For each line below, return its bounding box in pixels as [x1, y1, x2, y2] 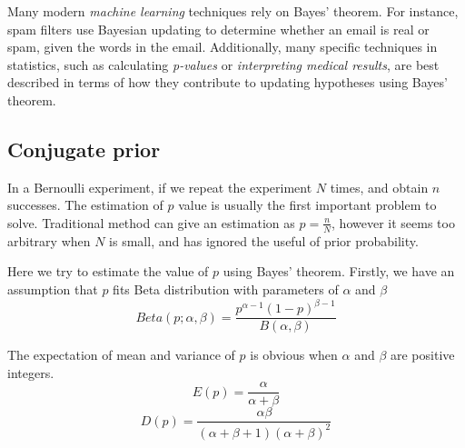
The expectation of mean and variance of [7, 345, 235, 364]
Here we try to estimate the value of [7, 262, 209, 281]
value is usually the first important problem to [178, 195, 437, 214]
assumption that [7, 279, 98, 298]
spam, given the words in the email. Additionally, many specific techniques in [7, 37, 438, 56]
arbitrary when [7, 231, 91, 250]
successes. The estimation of [7, 195, 163, 214]
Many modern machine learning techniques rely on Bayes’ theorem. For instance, [7, 2, 459, 20]
